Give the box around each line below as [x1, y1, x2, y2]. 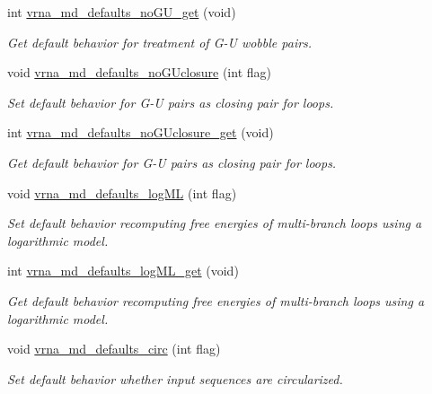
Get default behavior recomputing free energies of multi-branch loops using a [7, 291, 425, 310]
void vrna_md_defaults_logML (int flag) [7, 183, 237, 202]
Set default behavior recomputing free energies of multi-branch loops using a [7, 214, 422, 232]
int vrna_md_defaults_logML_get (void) [7, 261, 239, 280]
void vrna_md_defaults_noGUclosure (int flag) [7, 63, 271, 82]
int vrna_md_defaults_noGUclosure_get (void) [7, 123, 274, 142]
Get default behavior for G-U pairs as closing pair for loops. [7, 153, 337, 171]
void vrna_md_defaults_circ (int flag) [7, 339, 221, 358]
